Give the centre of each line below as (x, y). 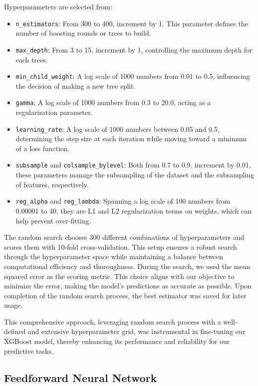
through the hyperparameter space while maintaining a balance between (114, 256)
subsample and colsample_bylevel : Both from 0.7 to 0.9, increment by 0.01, (133, 165)
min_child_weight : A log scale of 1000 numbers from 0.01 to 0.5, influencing (133, 76)
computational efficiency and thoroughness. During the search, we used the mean (127, 266)
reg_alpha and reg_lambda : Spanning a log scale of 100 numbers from (123, 201)
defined (15, 331)
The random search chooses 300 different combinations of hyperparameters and (124, 237)
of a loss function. (43, 148)
